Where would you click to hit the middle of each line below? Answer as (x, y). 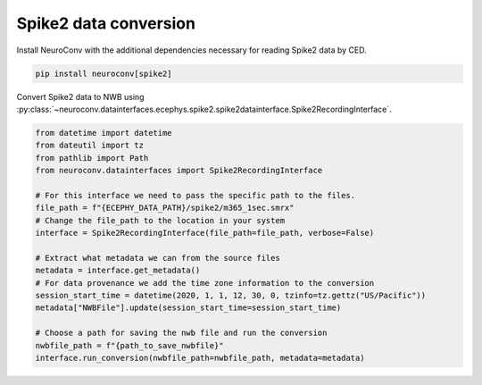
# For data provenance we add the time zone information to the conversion (205, 283)
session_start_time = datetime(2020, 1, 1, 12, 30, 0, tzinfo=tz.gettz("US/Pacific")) (231, 295)
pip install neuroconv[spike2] (104, 73)
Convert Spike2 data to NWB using (80, 96)
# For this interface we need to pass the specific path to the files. (195, 195)
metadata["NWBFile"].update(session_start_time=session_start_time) (188, 308)
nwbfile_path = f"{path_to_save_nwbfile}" (129, 345)
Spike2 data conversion (106, 23)
